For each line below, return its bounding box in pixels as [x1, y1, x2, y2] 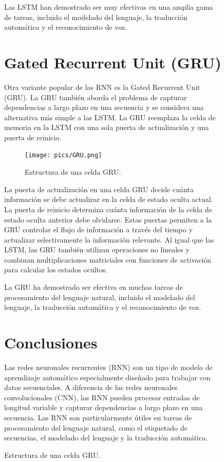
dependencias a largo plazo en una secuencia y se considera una [4, 102, 204, 113]
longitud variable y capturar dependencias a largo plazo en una [4, 402, 203, 413]
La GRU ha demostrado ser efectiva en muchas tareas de [4, 282, 183, 292]
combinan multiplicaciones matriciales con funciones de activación [4, 254, 212, 265]
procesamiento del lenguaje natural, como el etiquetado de [4, 422, 188, 433]
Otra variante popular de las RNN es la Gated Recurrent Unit [4, 81, 200, 92]
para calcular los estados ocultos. [4, 264, 108, 275]
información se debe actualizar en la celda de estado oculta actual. [4, 194, 213, 205]
